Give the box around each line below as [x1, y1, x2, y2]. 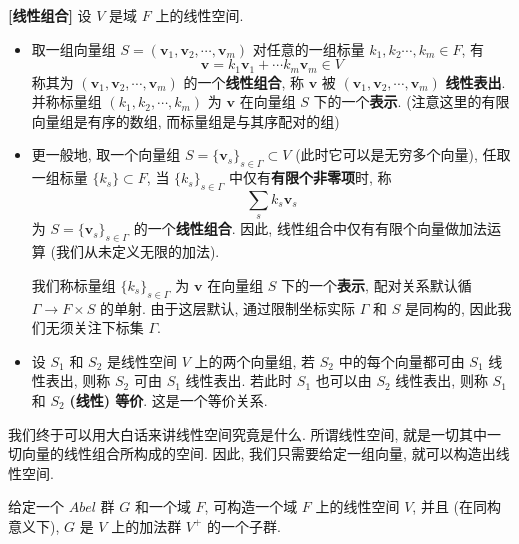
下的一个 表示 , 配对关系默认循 [281, 274, 472, 295]
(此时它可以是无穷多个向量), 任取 [295, 144, 511, 165]
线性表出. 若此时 [185, 370, 293, 391]
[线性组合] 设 [8, 5, 92, 25]
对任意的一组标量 [252, 38, 365, 59]
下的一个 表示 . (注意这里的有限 [313, 91, 510, 112]
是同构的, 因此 [404, 297, 498, 318]
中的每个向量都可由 [338, 350, 465, 371]
